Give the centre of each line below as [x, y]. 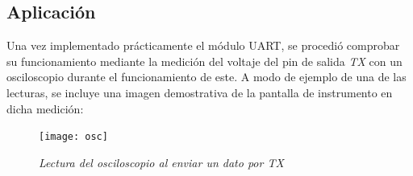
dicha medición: [45, 108]
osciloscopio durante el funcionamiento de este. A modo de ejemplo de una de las [206, 77]
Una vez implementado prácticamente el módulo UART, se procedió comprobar [203, 45]
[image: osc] [73, 137]
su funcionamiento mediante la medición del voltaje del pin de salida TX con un [204, 61]
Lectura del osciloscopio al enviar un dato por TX [161, 162]
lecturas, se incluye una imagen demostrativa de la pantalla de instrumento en [200, 92]
